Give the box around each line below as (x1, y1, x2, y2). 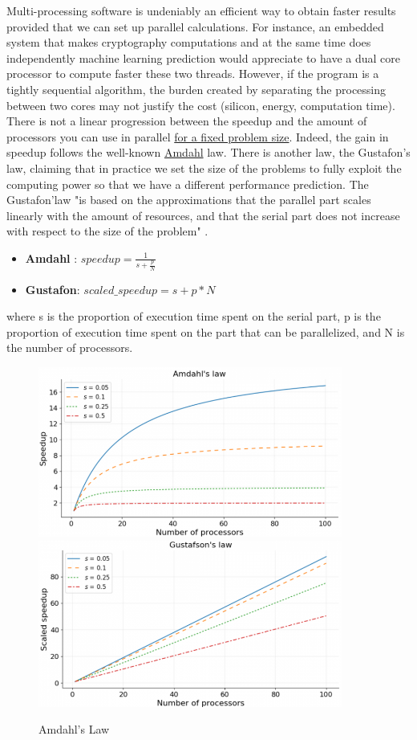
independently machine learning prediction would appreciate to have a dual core (6, 49, 400, 66)
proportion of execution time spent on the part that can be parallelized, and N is (6, 323, 405, 340)
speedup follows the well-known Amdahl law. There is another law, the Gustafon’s (6, 144, 411, 161)
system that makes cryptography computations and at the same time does (6, 34, 371, 51)
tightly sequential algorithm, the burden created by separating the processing (6, 80, 387, 97)
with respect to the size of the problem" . (6, 223, 208, 239)
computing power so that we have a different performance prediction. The (6, 175, 369, 192)
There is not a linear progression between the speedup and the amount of (6, 112, 367, 129)
